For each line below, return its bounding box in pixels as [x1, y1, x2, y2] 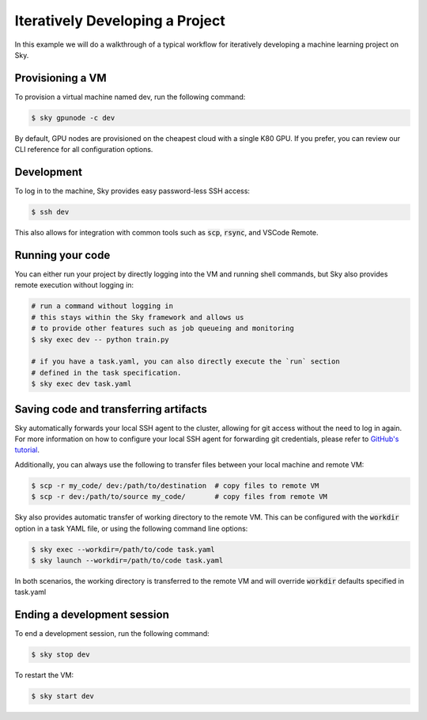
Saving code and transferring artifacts [14, 402, 207, 416]
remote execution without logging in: [14, 280, 134, 290]
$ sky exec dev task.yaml [31, 379, 132, 388]
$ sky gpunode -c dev [31, 113, 115, 122]
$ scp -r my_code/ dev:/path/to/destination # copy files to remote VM [31, 481, 319, 490]
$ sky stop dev [31, 650, 90, 659]
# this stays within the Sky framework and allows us [31, 313, 244, 322]
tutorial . [14, 445, 40, 455]
